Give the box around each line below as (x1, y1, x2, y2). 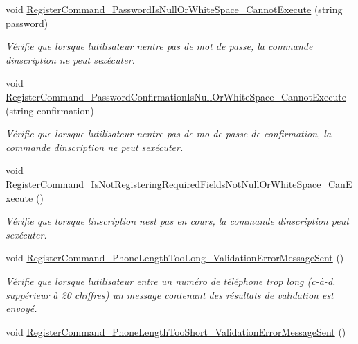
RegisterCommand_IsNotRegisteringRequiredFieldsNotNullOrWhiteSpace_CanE (6, 176, 352, 191)
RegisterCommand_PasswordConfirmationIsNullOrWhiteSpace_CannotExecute (6, 89, 346, 103)
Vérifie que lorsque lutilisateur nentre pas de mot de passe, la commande (6, 39, 313, 53)
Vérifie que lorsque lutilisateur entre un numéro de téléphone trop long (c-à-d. (6, 273, 336, 288)
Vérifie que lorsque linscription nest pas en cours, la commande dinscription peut (6, 214, 349, 228)
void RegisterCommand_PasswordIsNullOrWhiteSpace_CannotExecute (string (6, 2, 343, 16)
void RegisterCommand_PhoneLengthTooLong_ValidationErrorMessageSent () (6, 250, 344, 265)
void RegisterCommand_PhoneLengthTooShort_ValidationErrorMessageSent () (6, 324, 346, 338)
